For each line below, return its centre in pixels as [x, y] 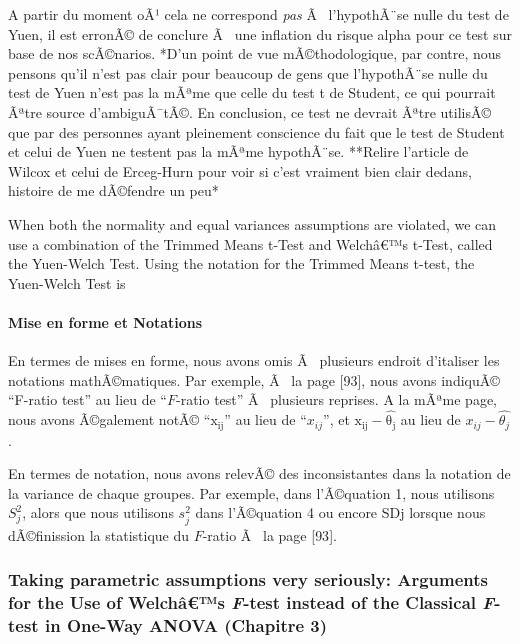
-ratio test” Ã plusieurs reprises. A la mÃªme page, [336, 399]
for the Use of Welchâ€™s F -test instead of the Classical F [251, 601]
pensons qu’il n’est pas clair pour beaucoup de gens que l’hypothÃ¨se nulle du [248, 72]
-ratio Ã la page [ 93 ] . [269, 534]
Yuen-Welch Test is [67, 282]
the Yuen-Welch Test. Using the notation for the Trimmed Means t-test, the [241, 263]
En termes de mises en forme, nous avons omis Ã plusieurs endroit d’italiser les [254, 360]
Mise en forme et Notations [105, 321]
